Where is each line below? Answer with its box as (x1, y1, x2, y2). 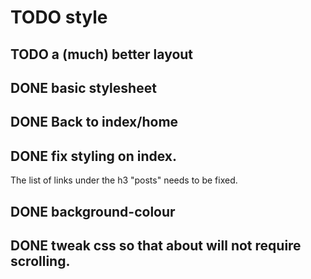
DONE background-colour (10, 203, 176, 220)
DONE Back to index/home (10, 114, 179, 131)
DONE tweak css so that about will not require (10, 237, 302, 254)
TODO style (10, 6, 108, 29)
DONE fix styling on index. (10, 147, 177, 165)
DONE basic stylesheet (10, 79, 157, 96)
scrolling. (10, 252, 71, 270)
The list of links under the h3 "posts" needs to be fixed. (10, 174, 238, 186)
